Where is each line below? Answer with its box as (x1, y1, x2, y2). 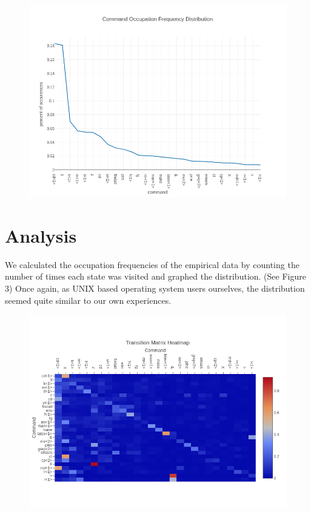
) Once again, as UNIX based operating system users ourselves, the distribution (9, 281, 305, 294)
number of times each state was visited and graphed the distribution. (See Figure (5, 270, 306, 283)
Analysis (5, 223, 77, 248)
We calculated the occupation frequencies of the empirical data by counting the (5, 258, 299, 271)
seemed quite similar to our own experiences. (5, 294, 172, 306)
